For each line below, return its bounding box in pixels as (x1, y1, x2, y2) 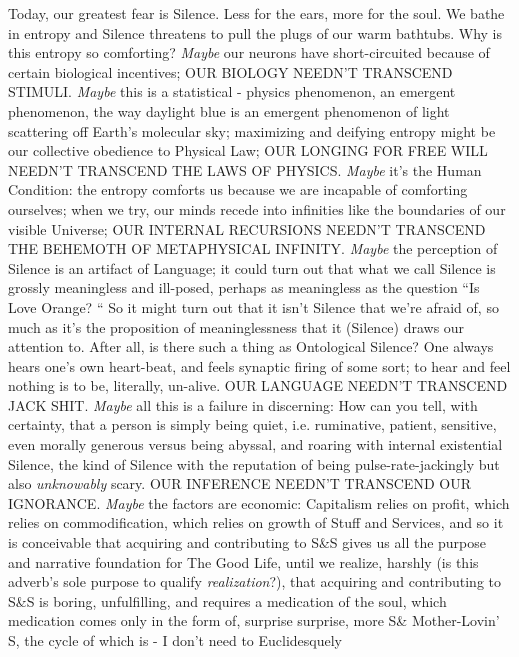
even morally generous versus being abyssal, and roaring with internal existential (8, 434, 503, 455)
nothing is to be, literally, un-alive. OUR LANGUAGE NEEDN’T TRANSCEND (8, 375, 508, 396)
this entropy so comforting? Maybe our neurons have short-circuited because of (8, 42, 490, 63)
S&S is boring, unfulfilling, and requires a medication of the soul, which (8, 590, 447, 611)
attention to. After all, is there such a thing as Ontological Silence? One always (8, 336, 494, 357)
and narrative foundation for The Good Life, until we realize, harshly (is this (8, 551, 479, 572)
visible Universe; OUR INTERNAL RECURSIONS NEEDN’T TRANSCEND (8, 218, 486, 239)
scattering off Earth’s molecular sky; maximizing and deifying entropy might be (8, 120, 496, 141)
